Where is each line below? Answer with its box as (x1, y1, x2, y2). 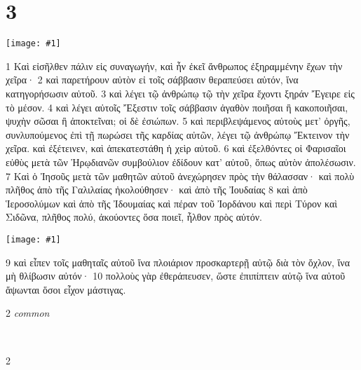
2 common (6, 306, 50, 320)
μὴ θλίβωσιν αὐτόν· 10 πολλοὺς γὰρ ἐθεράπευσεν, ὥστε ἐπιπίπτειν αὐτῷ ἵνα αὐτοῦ (6, 268, 346, 283)
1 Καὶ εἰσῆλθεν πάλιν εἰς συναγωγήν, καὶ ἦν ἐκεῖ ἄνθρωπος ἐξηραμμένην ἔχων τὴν (6, 58, 343, 73)
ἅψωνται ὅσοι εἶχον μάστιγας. (6, 282, 126, 296)
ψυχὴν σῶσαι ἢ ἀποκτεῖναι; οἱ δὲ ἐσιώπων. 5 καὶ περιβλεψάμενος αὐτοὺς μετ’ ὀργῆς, (6, 114, 350, 128)
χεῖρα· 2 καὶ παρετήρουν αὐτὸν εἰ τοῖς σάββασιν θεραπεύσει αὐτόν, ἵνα (6, 72, 299, 87)
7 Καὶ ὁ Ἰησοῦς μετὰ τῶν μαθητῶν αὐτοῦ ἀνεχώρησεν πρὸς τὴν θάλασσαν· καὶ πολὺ (6, 168, 355, 183)
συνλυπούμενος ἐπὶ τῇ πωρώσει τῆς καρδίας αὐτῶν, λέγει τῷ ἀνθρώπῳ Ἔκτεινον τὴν (6, 127, 350, 142)
